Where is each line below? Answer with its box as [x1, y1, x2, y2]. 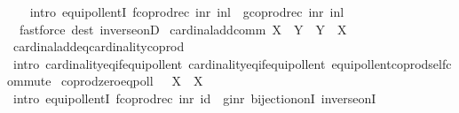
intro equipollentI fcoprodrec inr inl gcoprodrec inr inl [29, 3, 344, 20]
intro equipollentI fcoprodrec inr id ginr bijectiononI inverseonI [12, 88, 376, 107]
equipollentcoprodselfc [331, 54, 452, 72]
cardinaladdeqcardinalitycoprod [12, 37, 185, 56]
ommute [7, 72, 51, 90]
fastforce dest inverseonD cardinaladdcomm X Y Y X [19, 19, 347, 38]
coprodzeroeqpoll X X [61, 72, 203, 90]
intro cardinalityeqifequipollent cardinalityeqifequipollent [12, 54, 326, 72]
